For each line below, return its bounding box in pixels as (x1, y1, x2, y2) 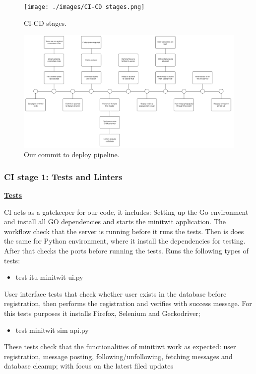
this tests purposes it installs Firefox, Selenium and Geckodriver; (4, 308, 200, 318)
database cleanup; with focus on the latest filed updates (4, 361, 173, 371)
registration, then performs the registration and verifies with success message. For (4, 298, 252, 309)
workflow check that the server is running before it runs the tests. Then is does (4, 226, 244, 236)
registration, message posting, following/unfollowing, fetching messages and (4, 351, 233, 361)
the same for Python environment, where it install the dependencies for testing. (4, 236, 246, 246)
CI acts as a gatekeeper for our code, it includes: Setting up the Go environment (4, 206, 249, 217)
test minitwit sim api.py (15, 324, 89, 335)
